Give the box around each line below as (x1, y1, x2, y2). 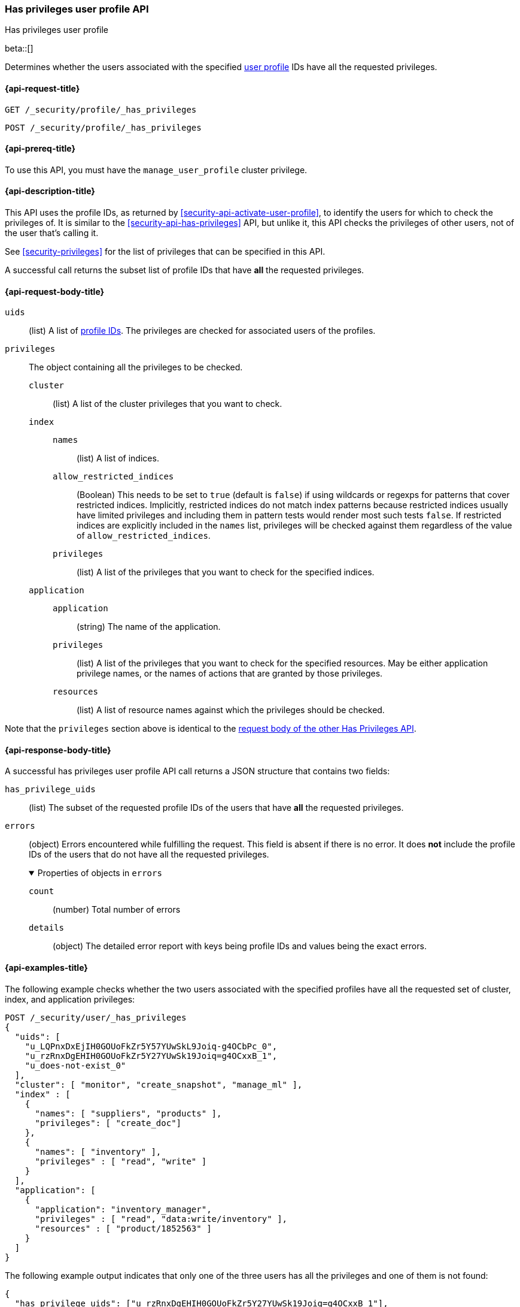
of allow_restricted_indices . (77, 530, 211, 541)
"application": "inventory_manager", (35, 1204, 212, 1214)
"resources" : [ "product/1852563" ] (35, 1223, 212, 1233)
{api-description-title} (5, 186, 95, 197)
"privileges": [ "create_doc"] (35, 1118, 182, 1128)
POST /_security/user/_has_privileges (5, 1012, 187, 1022)
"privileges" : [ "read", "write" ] (35, 1156, 207, 1166)
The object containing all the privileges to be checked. (29, 362, 243, 373)
